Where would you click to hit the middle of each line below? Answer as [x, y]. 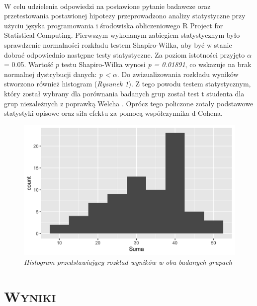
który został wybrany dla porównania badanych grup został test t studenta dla [124, 93]
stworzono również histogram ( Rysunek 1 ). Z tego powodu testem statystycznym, [128, 84]
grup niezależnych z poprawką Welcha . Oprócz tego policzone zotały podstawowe [129, 103]
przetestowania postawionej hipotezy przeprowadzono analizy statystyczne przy [125, 16]
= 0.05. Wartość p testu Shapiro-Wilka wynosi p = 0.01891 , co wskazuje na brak [128, 64]
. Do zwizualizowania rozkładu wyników [178, 74]
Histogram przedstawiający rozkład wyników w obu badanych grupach [128, 262]
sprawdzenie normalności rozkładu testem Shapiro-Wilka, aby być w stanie [118, 44]
